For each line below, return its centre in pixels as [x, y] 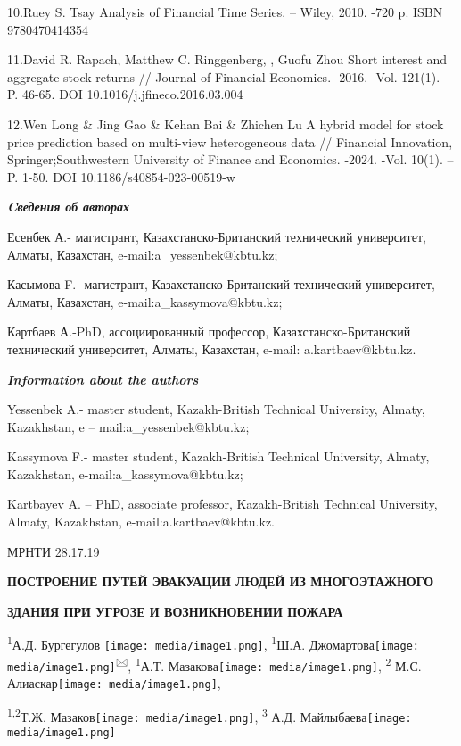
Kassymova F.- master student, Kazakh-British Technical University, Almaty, [218, 456]
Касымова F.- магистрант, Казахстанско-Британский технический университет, [221, 284]
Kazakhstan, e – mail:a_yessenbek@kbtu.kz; [128, 426]
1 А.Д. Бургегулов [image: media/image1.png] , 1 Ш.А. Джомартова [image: [213, 643]
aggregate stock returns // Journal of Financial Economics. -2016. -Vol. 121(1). [224, 76]
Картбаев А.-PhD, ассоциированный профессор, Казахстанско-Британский [209, 332]
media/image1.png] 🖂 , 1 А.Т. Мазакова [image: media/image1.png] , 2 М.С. [214, 664]
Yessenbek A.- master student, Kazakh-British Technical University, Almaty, [216, 409]
